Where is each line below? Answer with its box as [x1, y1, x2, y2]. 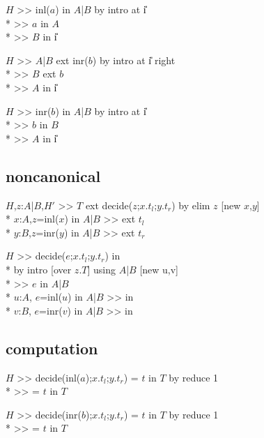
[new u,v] [139, 262, 179, 276]
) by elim [171, 197, 210, 212]
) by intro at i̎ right [92, 52, 176, 67]
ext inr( [56, 52, 88, 67]
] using [87, 262, 116, 276]
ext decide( [85, 197, 133, 212]
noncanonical [6, 165, 101, 186]
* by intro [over [6, 262, 72, 276]
